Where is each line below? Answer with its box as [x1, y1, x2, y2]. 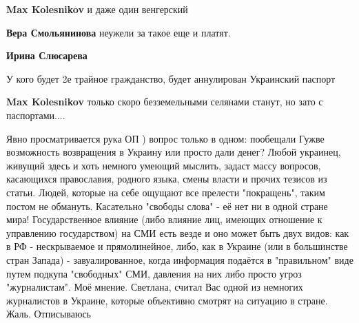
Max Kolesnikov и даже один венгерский [6, 2, 188, 16]
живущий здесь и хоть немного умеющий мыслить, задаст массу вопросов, [6, 158, 321, 172]
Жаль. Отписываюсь [6, 306, 91, 321]
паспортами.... [6, 107, 65, 122]
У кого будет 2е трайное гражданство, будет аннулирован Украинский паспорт [6, 71, 336, 85]
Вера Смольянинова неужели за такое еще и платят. [6, 25, 231, 39]
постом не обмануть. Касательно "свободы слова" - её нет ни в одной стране [6, 198, 328, 213]
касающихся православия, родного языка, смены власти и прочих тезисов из [6, 171, 327, 186]
